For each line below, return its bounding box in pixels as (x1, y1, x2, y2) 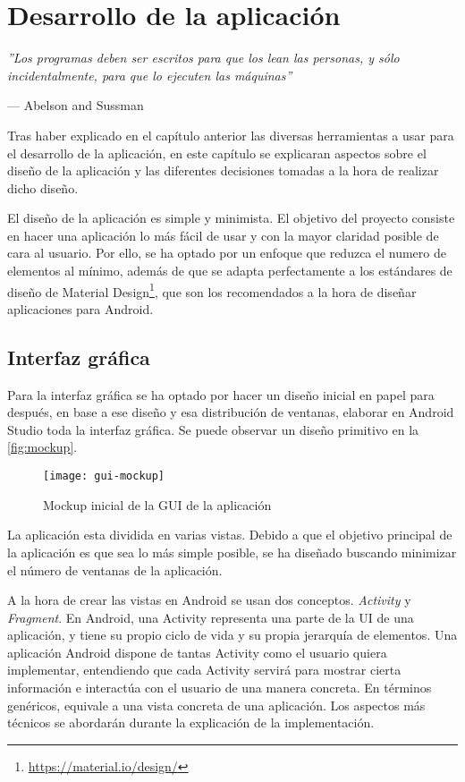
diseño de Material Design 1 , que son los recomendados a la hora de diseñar (7, 279, 417, 301)
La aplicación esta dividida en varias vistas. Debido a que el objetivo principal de (7, 525, 452, 544)
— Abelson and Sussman (7, 96, 144, 115)
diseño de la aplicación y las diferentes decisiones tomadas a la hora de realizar (7, 161, 439, 180)
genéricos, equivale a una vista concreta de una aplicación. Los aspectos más (7, 695, 426, 714)
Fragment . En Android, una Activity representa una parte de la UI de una (7, 608, 414, 626)
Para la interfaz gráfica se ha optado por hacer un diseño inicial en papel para (7, 385, 435, 404)
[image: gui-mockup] (43, 470, 165, 483)
